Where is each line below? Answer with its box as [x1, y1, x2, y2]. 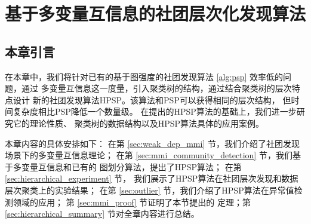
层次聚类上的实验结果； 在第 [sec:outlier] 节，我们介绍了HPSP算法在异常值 [5, 183, 294, 196]
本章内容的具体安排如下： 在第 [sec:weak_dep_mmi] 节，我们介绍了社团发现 [5, 137, 300, 149]
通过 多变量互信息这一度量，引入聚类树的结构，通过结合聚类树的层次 [21, 82, 292, 94]
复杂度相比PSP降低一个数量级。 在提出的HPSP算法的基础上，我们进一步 [13, 105, 297, 118]
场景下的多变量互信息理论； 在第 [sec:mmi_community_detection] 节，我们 [5, 149, 292, 161]
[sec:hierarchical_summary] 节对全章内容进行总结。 [5, 207, 199, 220]
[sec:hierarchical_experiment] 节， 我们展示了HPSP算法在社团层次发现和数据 [5, 172, 298, 185]
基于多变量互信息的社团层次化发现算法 [5, 1, 306, 26]
